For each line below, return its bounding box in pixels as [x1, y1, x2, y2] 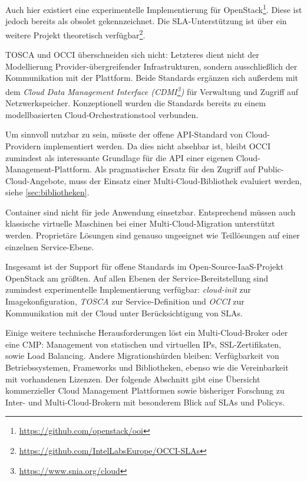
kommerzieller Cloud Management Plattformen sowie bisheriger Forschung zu [5, 384, 285, 397]
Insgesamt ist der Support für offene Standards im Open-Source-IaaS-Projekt [5, 260, 284, 273]
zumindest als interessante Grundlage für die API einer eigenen [5, 151, 233, 163]
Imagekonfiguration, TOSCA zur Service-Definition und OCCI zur [5, 295, 245, 307]
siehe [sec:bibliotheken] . [5, 186, 90, 198]
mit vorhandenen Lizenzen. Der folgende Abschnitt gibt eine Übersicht [5, 372, 260, 385]
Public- [258, 163, 284, 175]
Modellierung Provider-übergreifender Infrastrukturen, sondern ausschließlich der [5, 60, 298, 72]
